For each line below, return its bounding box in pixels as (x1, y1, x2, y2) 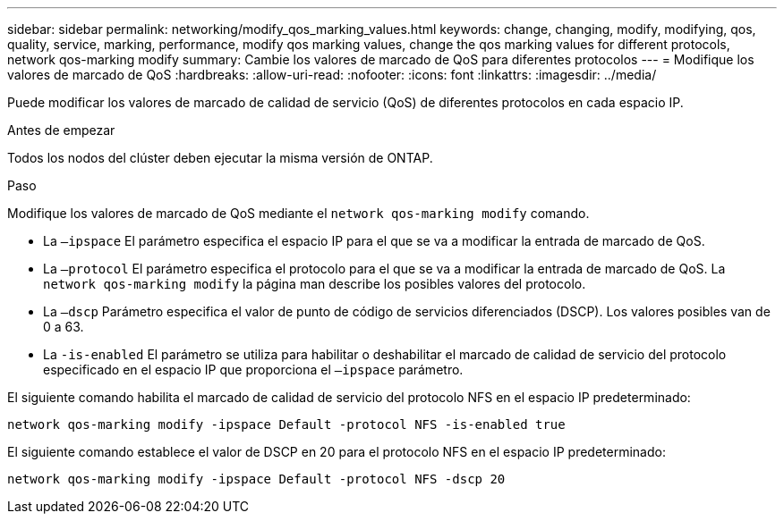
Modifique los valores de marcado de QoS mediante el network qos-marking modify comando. (7, 206, 590, 221)
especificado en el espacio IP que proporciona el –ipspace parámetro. (43, 362, 464, 377)
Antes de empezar (7, 122, 115, 138)
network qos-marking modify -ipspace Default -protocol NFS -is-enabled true (7, 417, 566, 432)
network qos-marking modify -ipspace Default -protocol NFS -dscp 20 (7, 472, 506, 486)
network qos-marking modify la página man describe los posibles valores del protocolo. (43, 276, 586, 291)
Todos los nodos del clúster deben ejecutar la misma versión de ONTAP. (7, 150, 433, 165)
